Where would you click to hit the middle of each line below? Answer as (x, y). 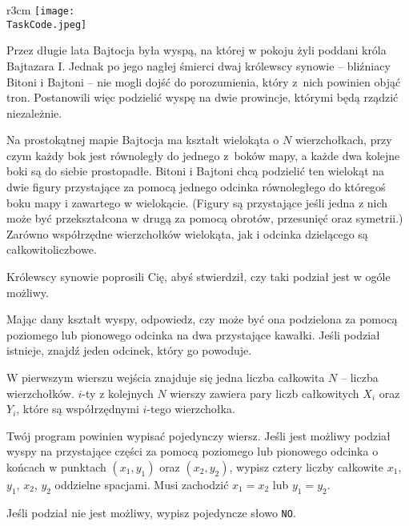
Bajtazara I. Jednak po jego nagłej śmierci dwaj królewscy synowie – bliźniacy (198, 65)
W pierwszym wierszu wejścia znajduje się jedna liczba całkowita (166, 377)
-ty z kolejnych (118, 393)
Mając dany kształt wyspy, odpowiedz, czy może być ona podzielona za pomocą (202, 319)
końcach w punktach (56, 466)
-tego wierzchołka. (191, 409)
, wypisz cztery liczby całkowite (307, 466)
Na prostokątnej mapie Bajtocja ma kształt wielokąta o (143, 140)
